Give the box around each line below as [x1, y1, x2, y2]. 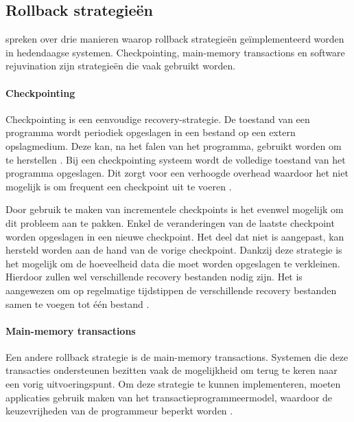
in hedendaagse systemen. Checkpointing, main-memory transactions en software [5, 45, 345, 59]
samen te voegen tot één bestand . [5, 296, 150, 311]
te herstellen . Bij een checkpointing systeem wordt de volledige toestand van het [5, 152, 346, 166]
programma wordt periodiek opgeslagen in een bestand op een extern [5, 125, 296, 140]
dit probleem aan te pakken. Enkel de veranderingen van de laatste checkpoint [5, 215, 335, 230]
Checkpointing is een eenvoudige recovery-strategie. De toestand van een [5, 111, 310, 126]
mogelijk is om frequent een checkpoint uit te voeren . [5, 179, 232, 193]
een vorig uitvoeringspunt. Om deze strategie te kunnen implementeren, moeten [5, 377, 341, 391]
